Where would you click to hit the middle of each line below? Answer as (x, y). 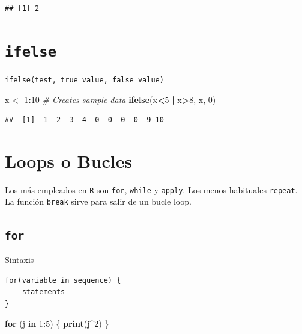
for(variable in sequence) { (63, 280)
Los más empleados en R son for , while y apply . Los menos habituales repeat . (151, 189)
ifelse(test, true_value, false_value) (84, 80)
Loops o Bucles (69, 160)
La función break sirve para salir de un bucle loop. (98, 201)
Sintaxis (20, 259)
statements (44, 292)
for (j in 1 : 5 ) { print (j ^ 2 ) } (57, 323)
